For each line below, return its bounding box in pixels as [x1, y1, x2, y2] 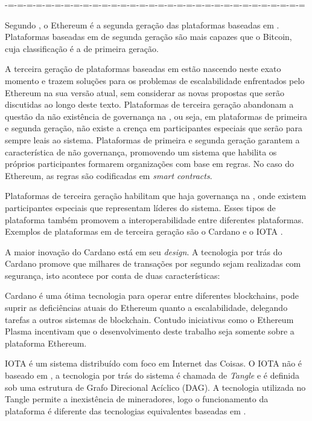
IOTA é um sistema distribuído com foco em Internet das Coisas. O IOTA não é [5, 357, 302, 370]
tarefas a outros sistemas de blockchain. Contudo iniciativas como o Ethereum [5, 313, 294, 325]
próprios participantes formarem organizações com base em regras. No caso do [5, 157, 294, 170]
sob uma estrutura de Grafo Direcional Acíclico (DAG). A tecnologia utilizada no [5, 380, 306, 393]
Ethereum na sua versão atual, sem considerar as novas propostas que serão [5, 86, 285, 99]
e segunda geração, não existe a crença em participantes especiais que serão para [5, 122, 302, 134]
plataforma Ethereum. [5, 336, 87, 349]
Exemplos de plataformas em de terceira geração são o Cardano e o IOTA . [5, 225, 283, 238]
